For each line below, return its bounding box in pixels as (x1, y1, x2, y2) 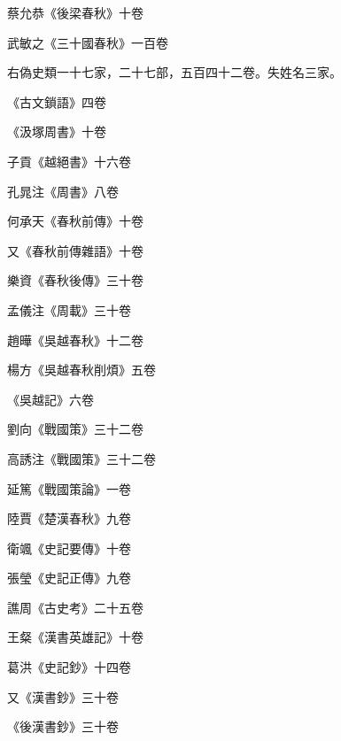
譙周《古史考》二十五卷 (7, 598, 143, 616)
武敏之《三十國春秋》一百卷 (7, 33, 168, 51)
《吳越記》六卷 (7, 390, 94, 408)
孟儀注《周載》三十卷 (7, 300, 131, 319)
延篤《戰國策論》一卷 (7, 479, 131, 498)
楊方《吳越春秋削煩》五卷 (7, 360, 156, 379)
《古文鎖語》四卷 (7, 92, 106, 111)
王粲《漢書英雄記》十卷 (7, 628, 143, 646)
